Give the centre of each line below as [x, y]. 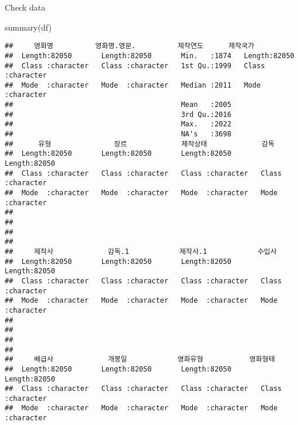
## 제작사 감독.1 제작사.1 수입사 [141, 251]
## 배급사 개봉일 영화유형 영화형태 [140, 359]
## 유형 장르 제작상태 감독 [140, 144]
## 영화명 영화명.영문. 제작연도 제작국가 [130, 46]
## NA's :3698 [118, 134]
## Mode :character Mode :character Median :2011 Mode [133, 85]
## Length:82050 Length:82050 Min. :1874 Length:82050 [149, 56]
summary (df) [28, 27]
